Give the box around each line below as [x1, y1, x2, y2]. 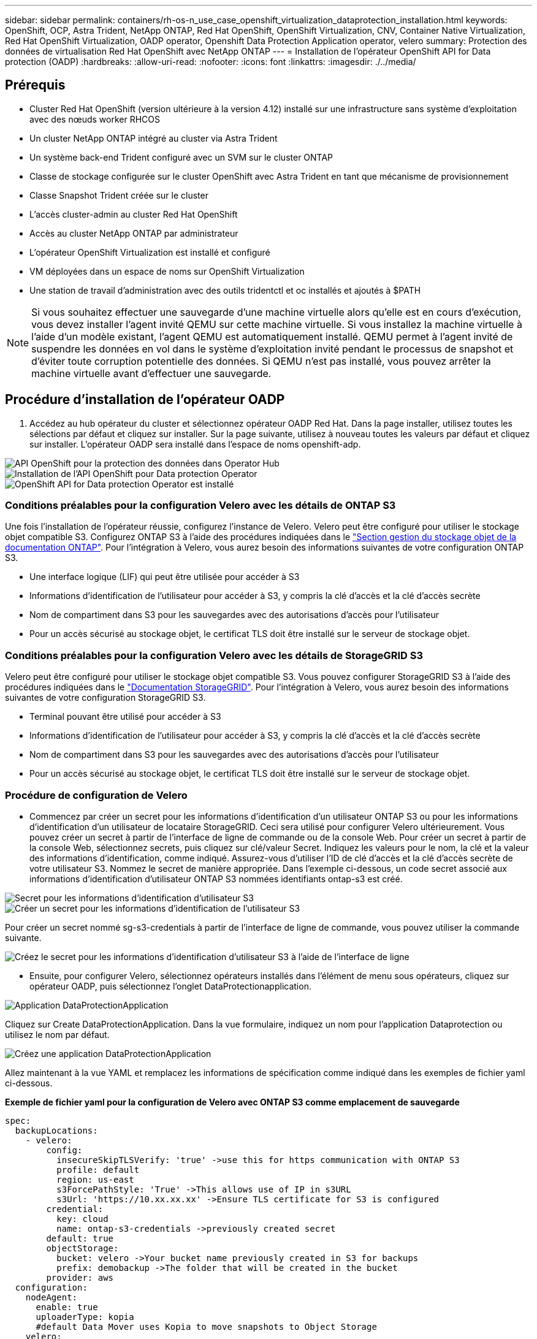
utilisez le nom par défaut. [5, 1029, 110, 1040]
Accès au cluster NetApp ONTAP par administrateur [29, 227, 238, 238]
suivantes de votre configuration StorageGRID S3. [5, 692, 206, 703]
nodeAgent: [25, 1292, 78, 1302]
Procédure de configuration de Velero [5, 788, 188, 801]
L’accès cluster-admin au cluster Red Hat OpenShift [29, 208, 238, 219]
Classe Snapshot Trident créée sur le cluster [29, 189, 208, 200]
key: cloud [56, 1213, 109, 1224]
